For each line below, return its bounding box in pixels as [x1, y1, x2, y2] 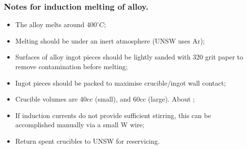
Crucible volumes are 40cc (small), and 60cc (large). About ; [15, 94, 195, 104]
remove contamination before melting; [15, 61, 128, 71]
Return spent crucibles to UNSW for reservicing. [15, 135, 160, 146]
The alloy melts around [15, 19, 85, 30]
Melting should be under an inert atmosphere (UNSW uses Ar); [15, 35, 205, 45]
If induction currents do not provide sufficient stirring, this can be [15, 110, 211, 120]
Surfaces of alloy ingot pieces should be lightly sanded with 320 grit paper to [15, 52, 244, 62]
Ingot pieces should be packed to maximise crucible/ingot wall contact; [15, 77, 226, 88]
